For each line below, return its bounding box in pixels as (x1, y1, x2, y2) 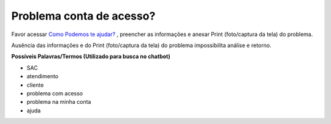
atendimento (26, 73, 59, 80)
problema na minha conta (26, 98, 91, 106)
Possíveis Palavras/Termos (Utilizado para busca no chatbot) (11, 53, 171, 60)
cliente (26, 81, 44, 89)
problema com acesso (26, 89, 83, 97)
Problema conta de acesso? (11, 9, 156, 23)
